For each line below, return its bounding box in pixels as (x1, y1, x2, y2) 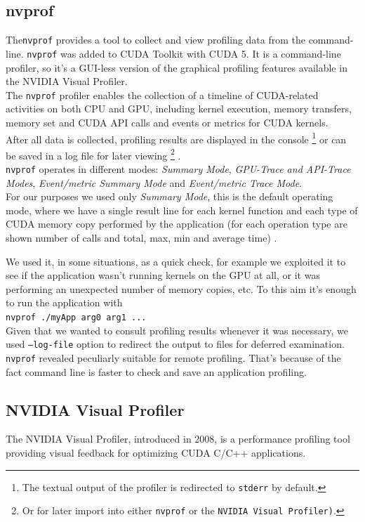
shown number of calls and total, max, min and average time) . (6, 230, 277, 245)
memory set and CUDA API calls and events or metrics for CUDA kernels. (6, 115, 328, 129)
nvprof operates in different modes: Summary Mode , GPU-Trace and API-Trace (6, 162, 351, 176)
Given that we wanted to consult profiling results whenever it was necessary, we (6, 322, 348, 337)
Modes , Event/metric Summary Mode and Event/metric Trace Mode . (6, 175, 303, 190)
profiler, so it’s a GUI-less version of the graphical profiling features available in (6, 60, 347, 74)
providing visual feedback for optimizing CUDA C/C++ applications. (6, 445, 306, 459)
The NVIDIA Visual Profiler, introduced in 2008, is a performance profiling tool (6, 431, 350, 446)
